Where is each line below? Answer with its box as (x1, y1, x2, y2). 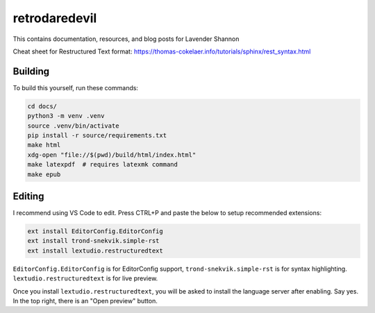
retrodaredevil (12, 10, 97, 26)
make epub (27, 170, 61, 178)
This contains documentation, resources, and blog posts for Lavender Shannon (12, 35, 240, 43)
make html (27, 141, 61, 149)
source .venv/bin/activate (27, 121, 119, 130)
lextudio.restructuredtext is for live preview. (12, 274, 158, 282)
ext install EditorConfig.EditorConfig (27, 228, 163, 235)
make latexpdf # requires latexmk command (27, 160, 178, 169)
